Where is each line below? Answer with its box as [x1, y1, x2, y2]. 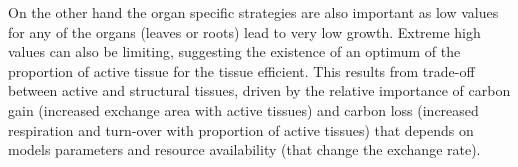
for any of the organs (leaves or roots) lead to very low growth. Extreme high [8, 21, 481, 42]
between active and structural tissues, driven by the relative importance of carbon [8, 80, 511, 101]
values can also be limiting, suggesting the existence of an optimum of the [8, 41, 461, 62]
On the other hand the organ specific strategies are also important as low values [8, 2, 499, 22]
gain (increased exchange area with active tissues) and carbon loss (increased [8, 99, 479, 120]
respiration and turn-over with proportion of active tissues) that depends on [8, 119, 474, 140]
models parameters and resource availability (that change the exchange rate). [8, 139, 481, 160]
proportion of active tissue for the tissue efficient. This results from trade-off [8, 60, 475, 81]
